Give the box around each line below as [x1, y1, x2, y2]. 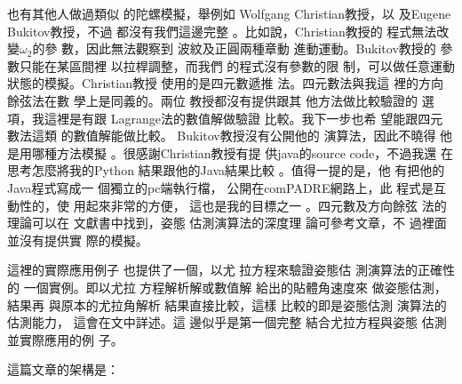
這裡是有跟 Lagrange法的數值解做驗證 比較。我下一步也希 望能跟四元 [44, 108, 443, 127]
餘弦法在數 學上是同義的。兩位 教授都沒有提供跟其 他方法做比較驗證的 [7, 91, 418, 109]
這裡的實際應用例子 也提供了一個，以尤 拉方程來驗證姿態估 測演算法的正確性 [7, 260, 455, 279]
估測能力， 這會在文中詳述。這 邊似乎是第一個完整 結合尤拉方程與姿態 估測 [7, 313, 447, 332]
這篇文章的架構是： [7, 360, 119, 379]
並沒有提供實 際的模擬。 [7, 230, 148, 249]
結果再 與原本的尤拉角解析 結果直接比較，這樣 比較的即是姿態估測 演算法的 [7, 295, 447, 314]
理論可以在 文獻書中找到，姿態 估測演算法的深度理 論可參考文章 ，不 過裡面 [7, 213, 447, 232]
